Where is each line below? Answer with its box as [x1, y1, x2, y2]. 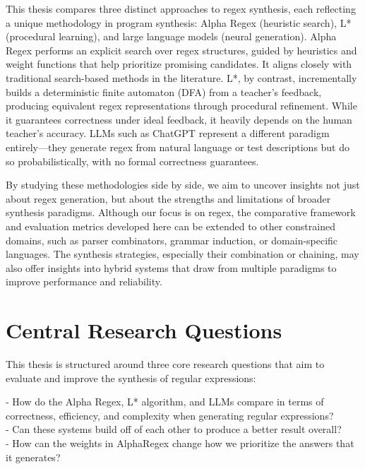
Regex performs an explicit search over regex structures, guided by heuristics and [6, 42, 357, 57]
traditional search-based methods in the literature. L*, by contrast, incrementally [6, 70, 357, 85]
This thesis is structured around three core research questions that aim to [6, 357, 325, 371]
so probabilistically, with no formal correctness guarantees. [6, 153, 259, 168]
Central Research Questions [6, 316, 282, 345]
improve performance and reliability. [6, 274, 162, 289]
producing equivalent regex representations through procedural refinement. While [6, 98, 357, 113]
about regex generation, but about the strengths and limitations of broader [6, 191, 331, 206]
